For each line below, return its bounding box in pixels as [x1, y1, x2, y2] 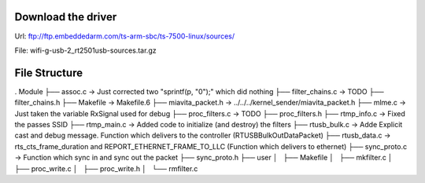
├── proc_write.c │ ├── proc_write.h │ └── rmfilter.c [14, 163, 198, 173]
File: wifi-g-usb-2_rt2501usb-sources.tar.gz [14, 46, 157, 55]
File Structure [14, 66, 83, 79]
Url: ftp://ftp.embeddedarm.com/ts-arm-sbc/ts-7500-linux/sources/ [14, 31, 235, 41]
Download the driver [14, 10, 117, 24]
